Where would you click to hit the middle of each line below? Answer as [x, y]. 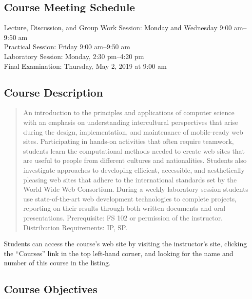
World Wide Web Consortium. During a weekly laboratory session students [136, 189]
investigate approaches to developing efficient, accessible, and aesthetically [134, 169]
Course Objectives [51, 289]
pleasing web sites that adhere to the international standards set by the [130, 179]
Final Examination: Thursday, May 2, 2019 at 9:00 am [85, 66]
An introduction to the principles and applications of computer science [129, 112]
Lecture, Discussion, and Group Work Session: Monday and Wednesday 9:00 [118, 28]
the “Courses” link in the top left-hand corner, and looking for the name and [119, 253]
